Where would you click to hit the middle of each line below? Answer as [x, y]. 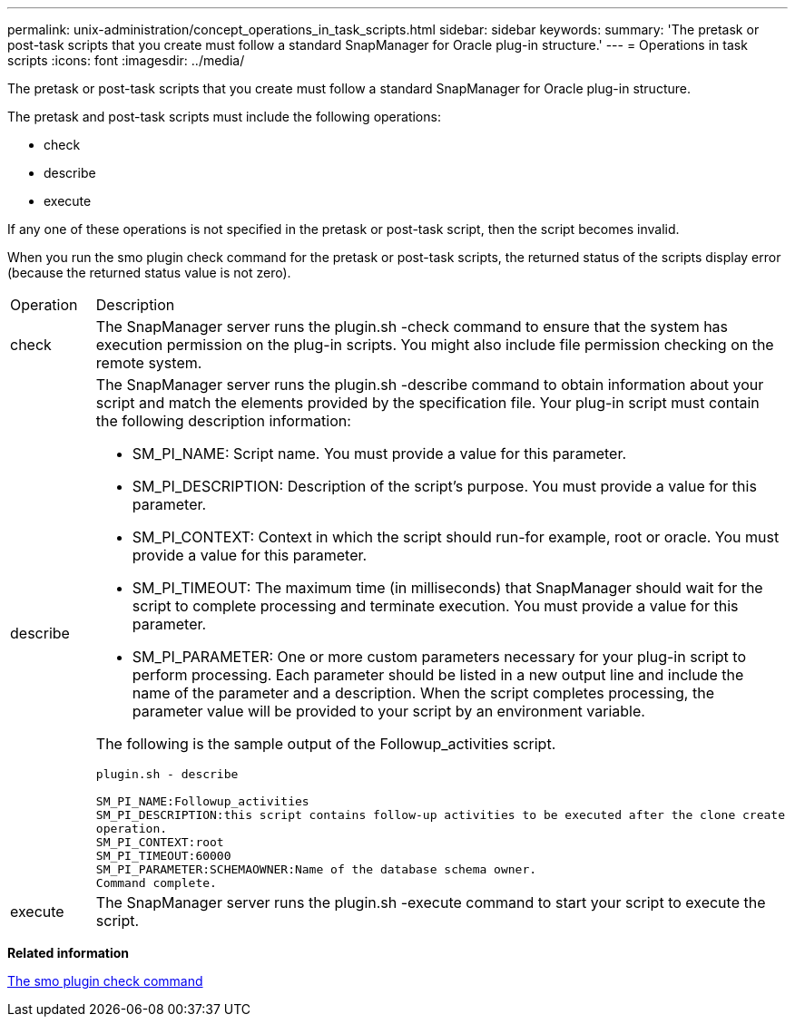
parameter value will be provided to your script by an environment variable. [388, 711]
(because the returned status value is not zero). [149, 273]
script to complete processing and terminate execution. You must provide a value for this [435, 606]
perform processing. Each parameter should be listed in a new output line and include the [438, 675]
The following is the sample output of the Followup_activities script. [326, 744]
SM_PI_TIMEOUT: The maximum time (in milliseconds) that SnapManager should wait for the [447, 588]
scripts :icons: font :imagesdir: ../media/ [126, 60]
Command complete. [156, 883]
